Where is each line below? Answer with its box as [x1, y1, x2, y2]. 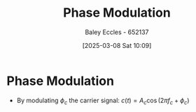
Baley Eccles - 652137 [85, 28, 149, 36]
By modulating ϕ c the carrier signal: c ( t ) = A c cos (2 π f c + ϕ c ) [16, 96, 190, 106]
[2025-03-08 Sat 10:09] [82, 41, 152, 49]
